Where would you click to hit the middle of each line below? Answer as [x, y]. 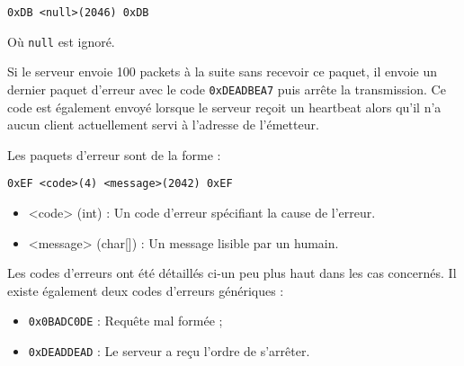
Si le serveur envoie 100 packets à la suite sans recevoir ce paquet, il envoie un [223, 71]
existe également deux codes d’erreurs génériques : [146, 290]
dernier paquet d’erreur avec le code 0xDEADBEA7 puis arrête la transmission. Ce [227, 89]
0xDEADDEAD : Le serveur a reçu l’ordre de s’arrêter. [169, 351]
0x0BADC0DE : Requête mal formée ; [125, 321]
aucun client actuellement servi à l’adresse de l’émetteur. [163, 125]
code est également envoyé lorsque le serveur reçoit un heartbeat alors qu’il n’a [224, 107]
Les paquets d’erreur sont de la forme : [114, 154]
